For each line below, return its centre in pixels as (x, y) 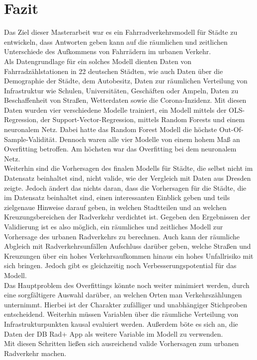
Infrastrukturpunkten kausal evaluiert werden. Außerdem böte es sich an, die (121, 324)
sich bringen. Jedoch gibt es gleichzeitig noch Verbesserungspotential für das (120, 265)
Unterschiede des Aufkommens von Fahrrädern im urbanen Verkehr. (108, 51)
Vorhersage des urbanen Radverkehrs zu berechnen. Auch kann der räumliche (122, 236)
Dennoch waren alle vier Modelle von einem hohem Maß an (150, 139)
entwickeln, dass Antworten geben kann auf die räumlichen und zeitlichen (116, 41)
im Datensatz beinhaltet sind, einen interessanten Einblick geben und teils (117, 197)
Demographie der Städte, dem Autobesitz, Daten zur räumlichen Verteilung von (126, 81)
